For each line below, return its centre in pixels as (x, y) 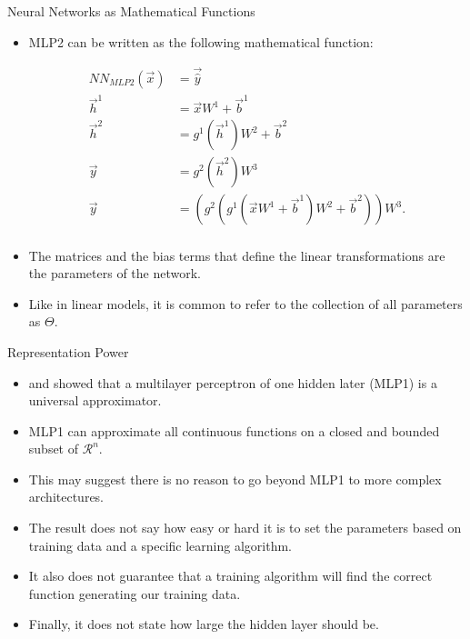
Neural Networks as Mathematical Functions (131, 11)
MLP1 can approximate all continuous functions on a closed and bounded (234, 430)
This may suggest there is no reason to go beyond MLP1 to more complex (235, 479)
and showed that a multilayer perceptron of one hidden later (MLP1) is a (233, 382)
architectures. (66, 497)
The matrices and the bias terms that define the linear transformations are (237, 255)
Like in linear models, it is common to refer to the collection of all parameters (245, 303)
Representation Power (68, 351)
